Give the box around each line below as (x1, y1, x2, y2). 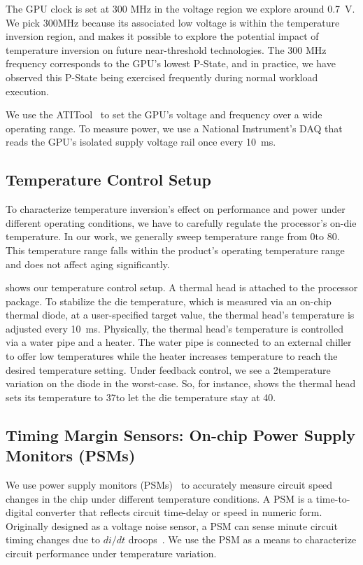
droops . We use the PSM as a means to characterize (128, 532, 357, 547)
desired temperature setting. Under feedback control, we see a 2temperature (6, 362, 331, 377)
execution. (6, 83, 49, 98)
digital (6, 505, 33, 519)
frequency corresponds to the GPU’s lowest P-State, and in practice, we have (6, 56, 336, 71)
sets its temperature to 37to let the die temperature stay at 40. (6, 389, 276, 404)
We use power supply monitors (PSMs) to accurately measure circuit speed (6, 477, 333, 492)
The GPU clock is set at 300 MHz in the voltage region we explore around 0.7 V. (6, 1, 355, 15)
